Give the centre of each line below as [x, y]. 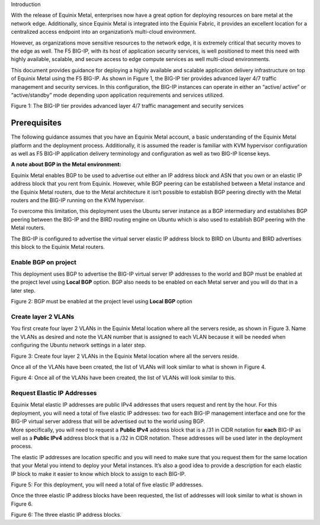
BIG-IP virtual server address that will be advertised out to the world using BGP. [108, 421]
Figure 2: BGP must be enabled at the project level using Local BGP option [102, 302]
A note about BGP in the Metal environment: [66, 164]
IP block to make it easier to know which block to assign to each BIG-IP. [98, 473]
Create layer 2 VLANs [43, 316]
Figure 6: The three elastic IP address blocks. [66, 515]
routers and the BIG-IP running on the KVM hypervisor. [78, 200]
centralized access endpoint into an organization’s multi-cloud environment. [104, 32]
